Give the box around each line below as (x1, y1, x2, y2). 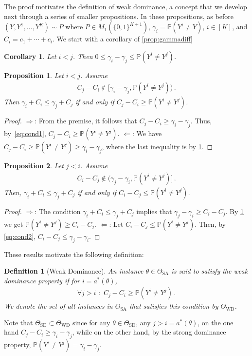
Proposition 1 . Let (4, 70, 64, 80)
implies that (136, 206, 172, 216)
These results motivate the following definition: (4, 249, 144, 259)
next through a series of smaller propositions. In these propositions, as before (4, 11, 234, 21)
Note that (4, 317, 33, 327)
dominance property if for (4, 275, 80, 285)
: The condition (35, 206, 81, 216)
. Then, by (195, 218, 226, 229)
